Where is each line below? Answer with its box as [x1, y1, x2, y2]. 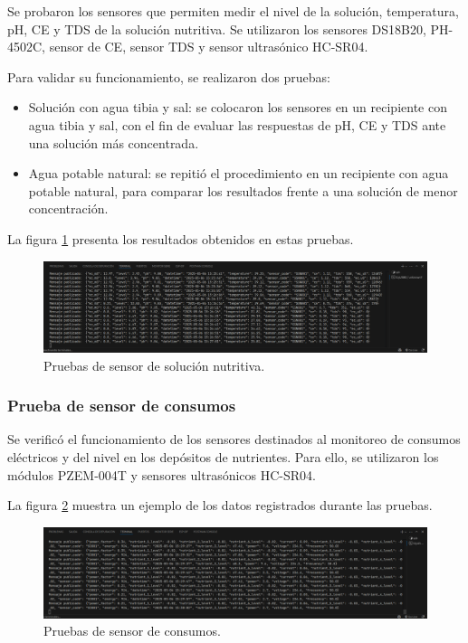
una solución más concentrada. [28, 133, 199, 152]
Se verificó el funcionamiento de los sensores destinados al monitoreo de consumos [7, 430, 461, 449]
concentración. [28, 199, 109, 218]
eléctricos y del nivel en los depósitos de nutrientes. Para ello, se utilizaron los [7, 447, 439, 466]
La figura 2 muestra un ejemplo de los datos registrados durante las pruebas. [7, 496, 433, 515]
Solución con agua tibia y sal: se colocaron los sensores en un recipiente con [28, 98, 447, 117]
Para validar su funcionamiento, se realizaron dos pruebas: [7, 67, 330, 86]
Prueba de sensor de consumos [7, 394, 236, 417]
